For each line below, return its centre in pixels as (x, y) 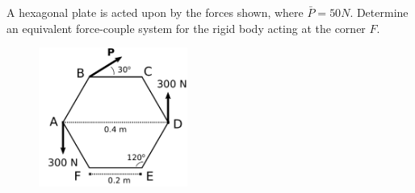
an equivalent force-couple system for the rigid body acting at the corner (186, 28)
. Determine (379, 12)
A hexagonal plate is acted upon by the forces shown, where (155, 12)
